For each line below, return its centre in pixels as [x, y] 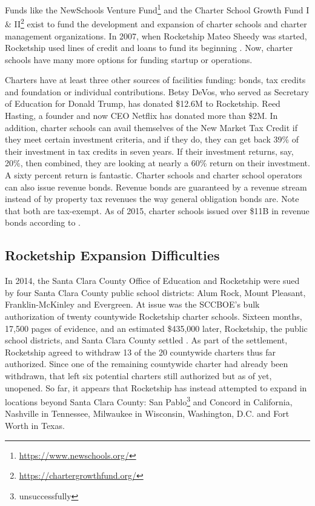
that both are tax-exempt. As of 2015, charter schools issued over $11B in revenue [157, 210]
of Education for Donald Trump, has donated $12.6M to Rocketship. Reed [143, 103]
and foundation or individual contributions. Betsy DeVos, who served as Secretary [157, 91]
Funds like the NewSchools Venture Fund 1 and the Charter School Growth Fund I [157, 9]
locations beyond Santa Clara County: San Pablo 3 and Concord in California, [149, 401]
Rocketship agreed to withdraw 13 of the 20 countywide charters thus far [141, 352]
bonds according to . [43, 222]
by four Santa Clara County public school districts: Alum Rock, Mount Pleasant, [155, 292]
